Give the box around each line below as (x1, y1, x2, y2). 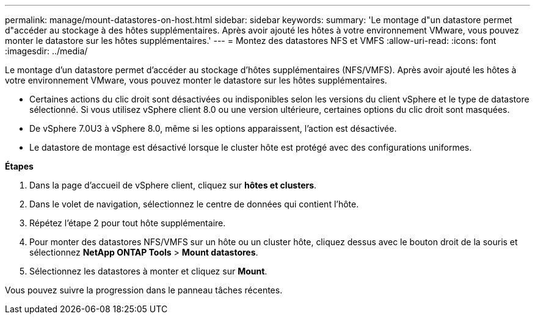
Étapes (5, 161, 34, 171)
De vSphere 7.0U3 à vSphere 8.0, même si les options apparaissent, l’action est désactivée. (29, 123, 397, 134)
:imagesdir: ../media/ (5, 46, 88, 56)
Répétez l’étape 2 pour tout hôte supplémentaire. (29, 218, 226, 228)
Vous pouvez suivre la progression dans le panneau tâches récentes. (5, 285, 283, 295)
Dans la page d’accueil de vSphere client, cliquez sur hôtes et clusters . (29, 180, 317, 190)
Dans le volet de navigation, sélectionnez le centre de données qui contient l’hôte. (29, 199, 359, 209)
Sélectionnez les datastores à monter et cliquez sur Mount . (29, 266, 267, 276)
